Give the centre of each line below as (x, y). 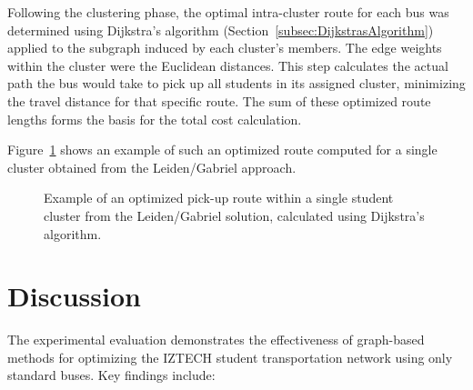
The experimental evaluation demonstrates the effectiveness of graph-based (216, 340)
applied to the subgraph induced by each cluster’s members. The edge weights (225, 48)
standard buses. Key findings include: (111, 375)
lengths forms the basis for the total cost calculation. (155, 119)
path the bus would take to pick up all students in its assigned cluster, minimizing (236, 83)
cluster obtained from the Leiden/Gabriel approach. (152, 167)
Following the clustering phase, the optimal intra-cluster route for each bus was (228, 12)
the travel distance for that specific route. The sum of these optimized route (219, 100)
